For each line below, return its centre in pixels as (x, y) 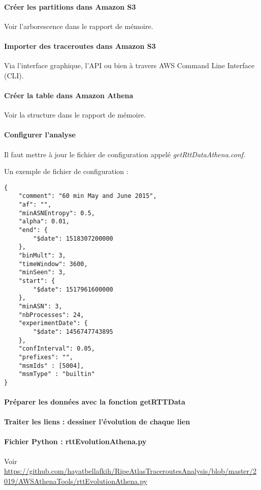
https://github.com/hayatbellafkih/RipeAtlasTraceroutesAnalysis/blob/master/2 (130, 471)
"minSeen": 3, (42, 272)
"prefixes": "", (46, 357)
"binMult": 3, (42, 255)
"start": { (37, 281)
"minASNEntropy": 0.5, (57, 213)
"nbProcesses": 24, (51, 315)
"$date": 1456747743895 (73, 332)
